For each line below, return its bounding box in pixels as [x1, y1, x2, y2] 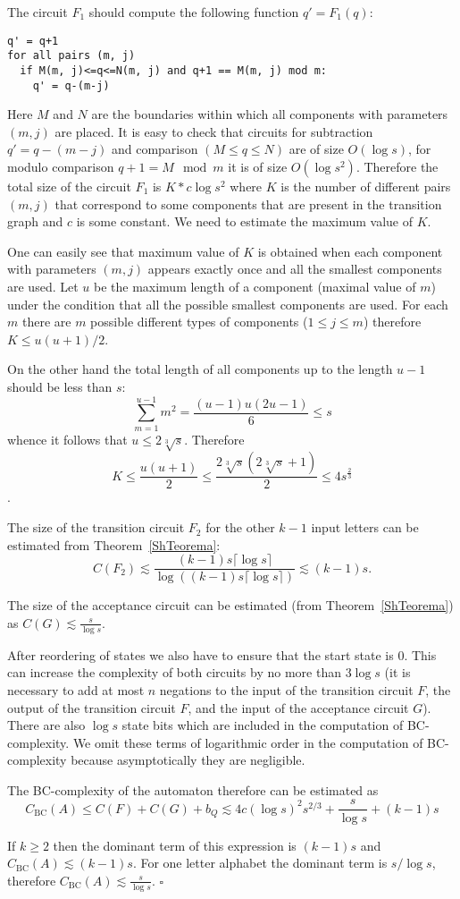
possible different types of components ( [90, 312, 308, 331]
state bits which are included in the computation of [121, 716, 404, 734]
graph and [7, 212, 63, 231]
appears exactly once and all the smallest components [147, 259, 442, 278]
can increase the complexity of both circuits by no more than [7, 663, 341, 682]
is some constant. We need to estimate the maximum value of [76, 212, 413, 231]
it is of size [228, 157, 288, 175]
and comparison [111, 140, 198, 158]
